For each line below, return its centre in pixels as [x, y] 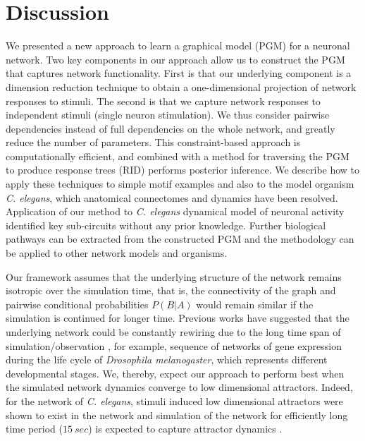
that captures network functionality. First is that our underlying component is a [179, 73]
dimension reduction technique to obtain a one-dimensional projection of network [181, 86]
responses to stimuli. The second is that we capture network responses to [163, 101]
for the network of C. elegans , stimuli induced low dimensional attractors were [174, 400]
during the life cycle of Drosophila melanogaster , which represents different [167, 360]
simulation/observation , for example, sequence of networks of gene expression [174, 345]
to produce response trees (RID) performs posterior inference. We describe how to [183, 170]
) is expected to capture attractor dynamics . [185, 429]
